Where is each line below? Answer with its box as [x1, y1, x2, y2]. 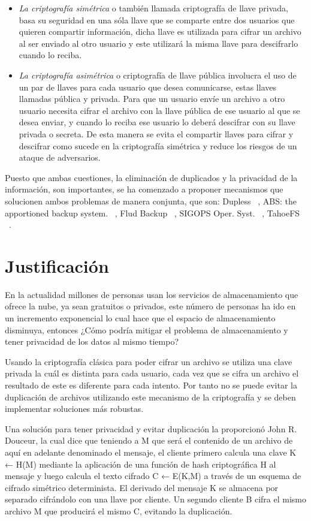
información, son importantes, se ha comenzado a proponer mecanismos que [5, 183, 283, 195]
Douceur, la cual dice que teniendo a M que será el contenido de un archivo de [5, 434, 293, 447]
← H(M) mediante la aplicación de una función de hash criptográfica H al [5, 457, 276, 470]
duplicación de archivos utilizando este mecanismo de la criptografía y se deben [5, 390, 296, 403]
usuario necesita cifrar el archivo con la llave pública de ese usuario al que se [19, 104, 300, 116]
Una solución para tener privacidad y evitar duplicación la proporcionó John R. [5, 422, 297, 435]
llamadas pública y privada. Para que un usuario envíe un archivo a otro [19, 92, 285, 105]
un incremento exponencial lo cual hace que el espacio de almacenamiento [5, 312, 276, 324]
